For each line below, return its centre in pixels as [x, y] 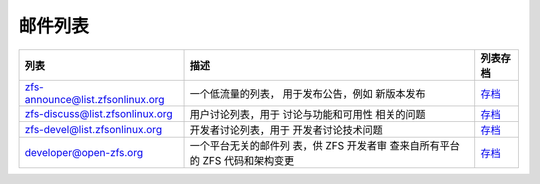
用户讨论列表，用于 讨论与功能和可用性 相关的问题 [307, 114]
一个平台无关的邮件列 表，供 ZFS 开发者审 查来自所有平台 [324, 145]
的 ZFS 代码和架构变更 [242, 160]
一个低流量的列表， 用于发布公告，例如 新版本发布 [307, 93]
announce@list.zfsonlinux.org [94, 99]
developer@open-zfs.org [84, 152]
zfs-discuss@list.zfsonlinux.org [99, 113]
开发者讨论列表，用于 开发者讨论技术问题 [286, 130]
